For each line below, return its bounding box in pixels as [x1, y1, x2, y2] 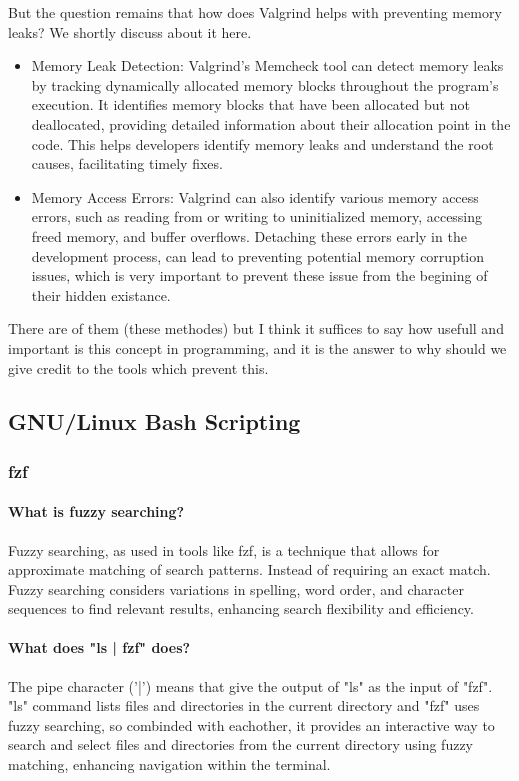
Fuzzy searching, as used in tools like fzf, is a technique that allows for [8, 539, 440, 560]
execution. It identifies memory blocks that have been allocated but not [31, 94, 470, 115]
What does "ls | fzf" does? [8, 637, 191, 658]
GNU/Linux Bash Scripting [8, 406, 301, 437]
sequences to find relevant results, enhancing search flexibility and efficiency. [8, 598, 474, 619]
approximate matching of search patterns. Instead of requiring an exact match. [8, 559, 491, 580]
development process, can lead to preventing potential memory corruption [31, 245, 485, 266]
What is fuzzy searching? [8, 501, 185, 522]
